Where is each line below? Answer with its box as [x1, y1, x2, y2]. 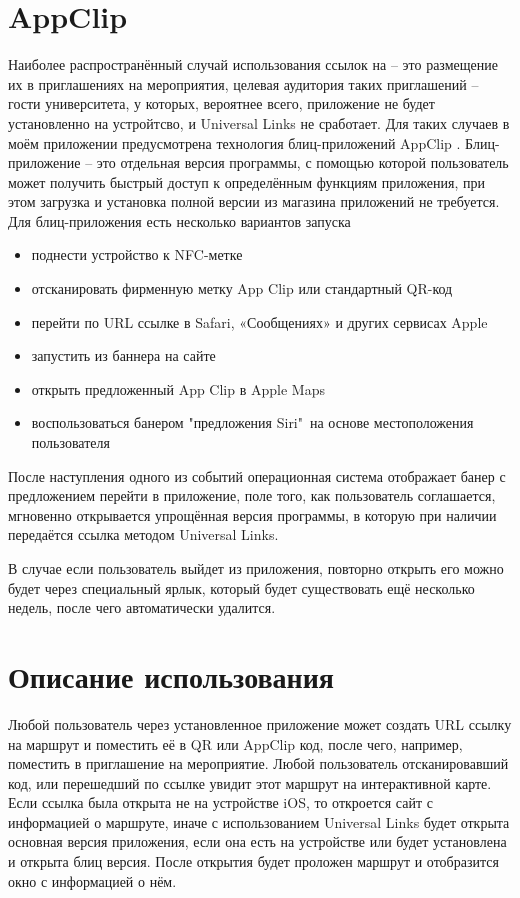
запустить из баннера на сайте [31, 345, 216, 366]
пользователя [31, 432, 110, 453]
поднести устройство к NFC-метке [31, 244, 243, 265]
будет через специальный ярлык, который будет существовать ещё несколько [8, 577, 475, 598]
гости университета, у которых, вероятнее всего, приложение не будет [8, 93, 435, 114]
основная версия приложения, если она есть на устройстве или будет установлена [8, 831, 507, 852]
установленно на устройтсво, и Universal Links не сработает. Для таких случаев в [8, 112, 510, 133]
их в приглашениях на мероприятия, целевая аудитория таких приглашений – [8, 73, 479, 94]
